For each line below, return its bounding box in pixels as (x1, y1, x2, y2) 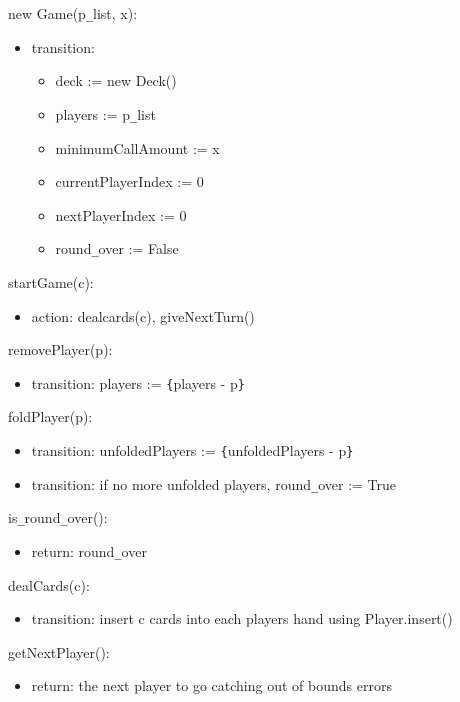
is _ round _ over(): (8, 507, 108, 528)
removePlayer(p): (8, 339, 113, 360)
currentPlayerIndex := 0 (55, 171, 204, 192)
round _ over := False (55, 238, 179, 259)
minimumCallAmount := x (55, 137, 220, 158)
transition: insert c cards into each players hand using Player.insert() (31, 608, 453, 629)
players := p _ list (55, 103, 156, 124)
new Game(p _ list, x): (8, 3, 138, 23)
